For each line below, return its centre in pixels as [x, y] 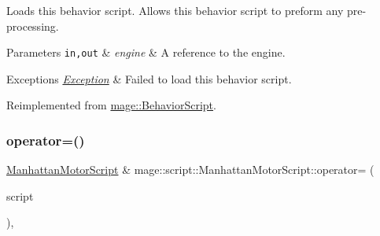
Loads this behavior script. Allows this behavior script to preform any [175, 10]
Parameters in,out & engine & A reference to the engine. [146, 52]
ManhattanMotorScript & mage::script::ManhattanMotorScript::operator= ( [190, 170]
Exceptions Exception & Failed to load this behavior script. [149, 78]
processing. [33, 26]
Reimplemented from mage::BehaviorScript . [111, 105]
